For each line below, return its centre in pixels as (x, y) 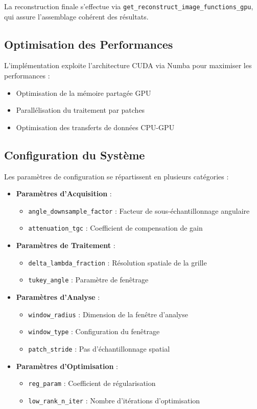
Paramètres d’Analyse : (58, 297)
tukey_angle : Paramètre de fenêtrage (88, 280)
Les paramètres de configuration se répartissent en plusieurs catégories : (116, 176)
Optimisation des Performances (89, 44)
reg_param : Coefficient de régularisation (92, 383)
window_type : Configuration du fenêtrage (94, 331)
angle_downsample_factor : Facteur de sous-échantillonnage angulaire (139, 210)
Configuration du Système (75, 155)
